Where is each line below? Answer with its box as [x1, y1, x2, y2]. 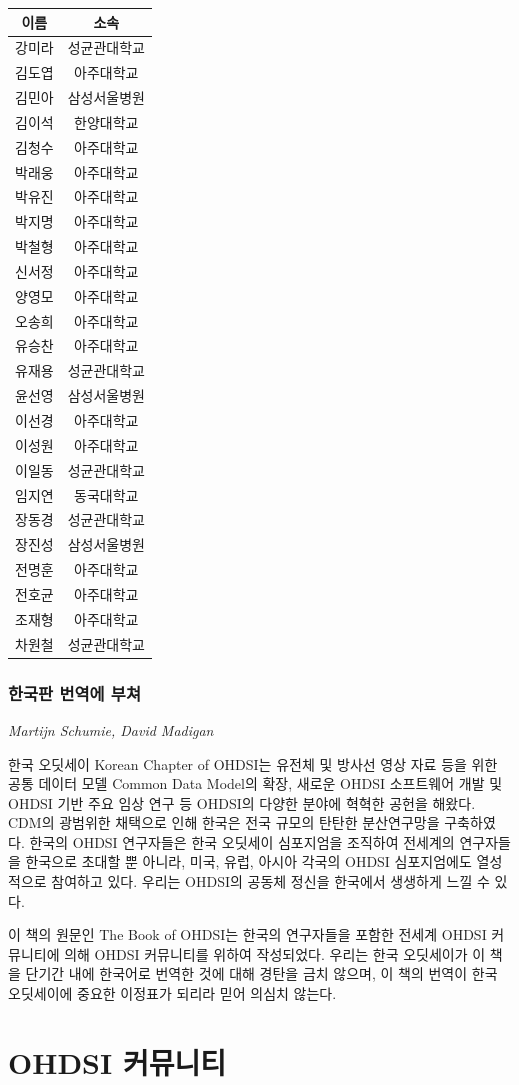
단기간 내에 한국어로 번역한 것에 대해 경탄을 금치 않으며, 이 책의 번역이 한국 [25, 963, 498, 984]
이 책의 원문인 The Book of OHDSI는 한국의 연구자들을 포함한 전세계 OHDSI [8, 924, 487, 945]
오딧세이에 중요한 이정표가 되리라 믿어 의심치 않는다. [8, 983, 337, 1004]
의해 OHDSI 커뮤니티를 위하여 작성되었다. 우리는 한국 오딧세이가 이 [64, 943, 486, 964]
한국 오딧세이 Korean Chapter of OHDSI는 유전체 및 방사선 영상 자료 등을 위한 [8, 753, 498, 774]
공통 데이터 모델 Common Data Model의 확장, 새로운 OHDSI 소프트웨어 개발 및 [8, 773, 503, 794]
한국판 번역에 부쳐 [8, 680, 141, 705]
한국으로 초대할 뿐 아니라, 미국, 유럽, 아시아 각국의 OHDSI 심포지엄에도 [25, 851, 472, 872]
